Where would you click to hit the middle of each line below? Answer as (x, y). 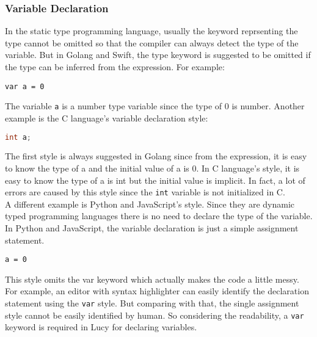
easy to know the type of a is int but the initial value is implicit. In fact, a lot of (155, 180)
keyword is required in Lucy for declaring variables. (101, 327)
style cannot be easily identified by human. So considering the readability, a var (155, 315)
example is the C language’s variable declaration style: (107, 118)
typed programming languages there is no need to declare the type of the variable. (159, 216)
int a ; (18, 137)
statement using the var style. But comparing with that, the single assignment (152, 303)
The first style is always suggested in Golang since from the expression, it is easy (156, 156)
